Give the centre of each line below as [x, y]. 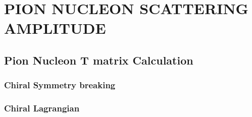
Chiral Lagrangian [42, 108]
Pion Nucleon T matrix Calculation [99, 60]
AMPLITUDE [55, 28]
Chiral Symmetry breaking [60, 85]
